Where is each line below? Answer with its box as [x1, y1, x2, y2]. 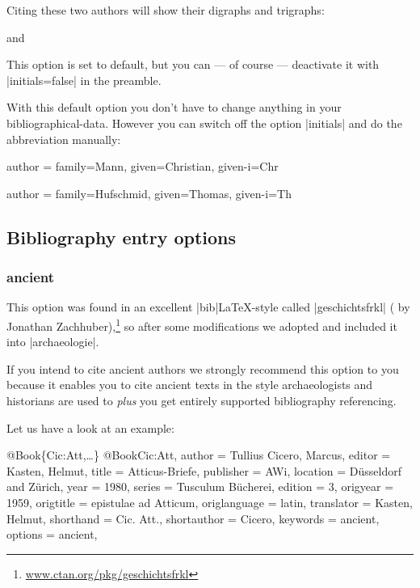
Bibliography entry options [6, 224, 237, 249]
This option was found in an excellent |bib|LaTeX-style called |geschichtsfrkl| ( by [6, 298, 410, 315]
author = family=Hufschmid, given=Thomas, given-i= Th [6, 184, 292, 201]
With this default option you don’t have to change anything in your [6, 99, 342, 116]
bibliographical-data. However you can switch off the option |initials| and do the [6, 114, 402, 131]
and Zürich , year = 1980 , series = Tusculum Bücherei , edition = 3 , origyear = [6, 478, 394, 495]
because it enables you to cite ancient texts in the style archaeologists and [6, 376, 373, 393]
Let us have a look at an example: [6, 419, 174, 436]
